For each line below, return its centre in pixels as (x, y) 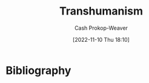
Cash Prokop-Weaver (101, 28)
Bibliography (38, 70)
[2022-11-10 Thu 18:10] (101, 39)
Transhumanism (101, 11)
